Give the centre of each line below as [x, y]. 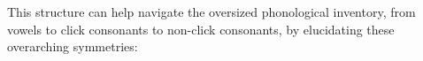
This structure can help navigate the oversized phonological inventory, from [211, 11]
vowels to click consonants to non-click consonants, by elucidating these [201, 29]
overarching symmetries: [73, 46]
